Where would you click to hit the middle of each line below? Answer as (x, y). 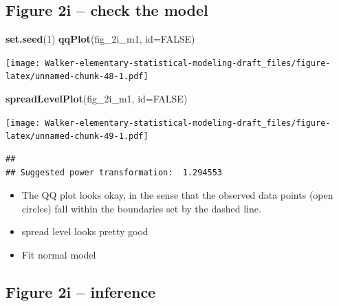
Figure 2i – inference (81, 291)
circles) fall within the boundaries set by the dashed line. (141, 208)
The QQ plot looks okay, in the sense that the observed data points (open (177, 195)
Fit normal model (59, 254)
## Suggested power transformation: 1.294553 (114, 172)
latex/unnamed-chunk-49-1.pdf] (77, 136)
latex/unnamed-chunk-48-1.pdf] (77, 77)
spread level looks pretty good (85, 231)
